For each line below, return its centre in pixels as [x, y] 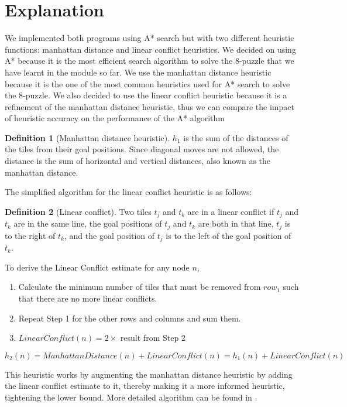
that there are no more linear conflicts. [88, 298]
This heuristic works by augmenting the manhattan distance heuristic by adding [149, 374]
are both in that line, [236, 223]
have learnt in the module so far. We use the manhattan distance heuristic [138, 72]
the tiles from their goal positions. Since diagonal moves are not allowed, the [142, 149]
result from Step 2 [153, 338]
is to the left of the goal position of [229, 235]
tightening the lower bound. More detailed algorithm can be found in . [131, 397]
